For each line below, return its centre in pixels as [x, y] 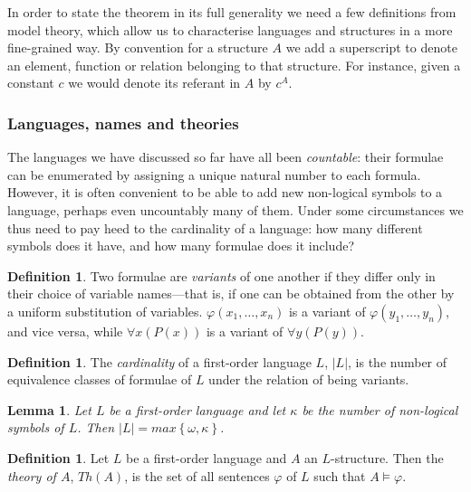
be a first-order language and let [197, 409]
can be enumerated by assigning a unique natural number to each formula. [214, 174]
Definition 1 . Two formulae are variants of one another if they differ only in [221, 275]
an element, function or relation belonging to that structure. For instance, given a [234, 65]
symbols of [36, 427]
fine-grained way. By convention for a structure [138, 47]
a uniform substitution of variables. [105, 311]
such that [340, 475]
